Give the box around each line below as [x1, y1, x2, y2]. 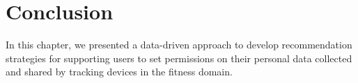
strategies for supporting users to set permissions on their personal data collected [6, 50, 352, 65]
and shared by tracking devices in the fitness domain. [6, 64, 233, 79]
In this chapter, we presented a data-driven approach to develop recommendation [6, 37, 352, 52]
